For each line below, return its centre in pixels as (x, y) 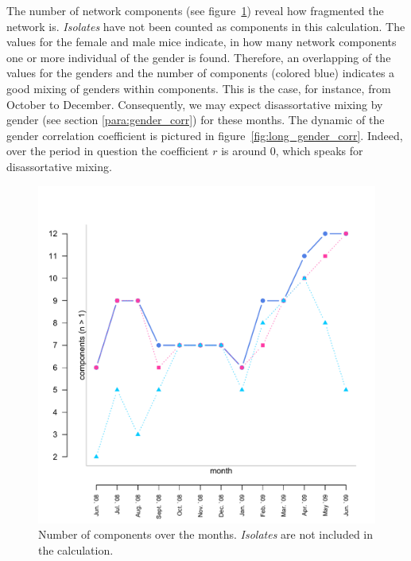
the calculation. (76, 549)
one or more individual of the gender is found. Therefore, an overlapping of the (199, 57)
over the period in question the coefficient (108, 151)
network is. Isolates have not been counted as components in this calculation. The (206, 26)
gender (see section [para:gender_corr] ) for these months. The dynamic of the (196, 120)
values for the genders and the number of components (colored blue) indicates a (201, 73)
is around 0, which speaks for (292, 151)
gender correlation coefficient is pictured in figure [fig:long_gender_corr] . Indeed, (205, 135)
